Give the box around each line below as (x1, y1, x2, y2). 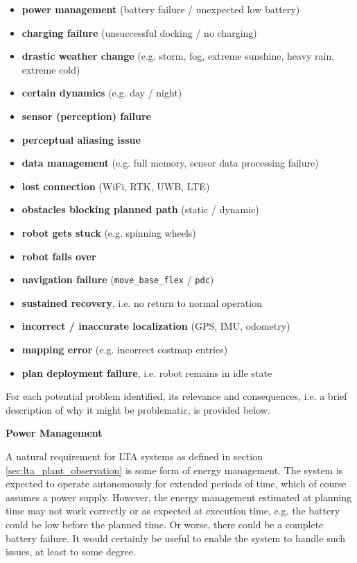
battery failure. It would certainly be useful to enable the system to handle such (6, 530, 346, 545)
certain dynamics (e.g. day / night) (21, 85, 182, 100)
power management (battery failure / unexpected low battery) (21, 2, 300, 16)
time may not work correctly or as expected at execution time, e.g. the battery (6, 503, 340, 518)
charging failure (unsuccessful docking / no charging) (21, 25, 257, 40)
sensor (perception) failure (21, 108, 151, 123)
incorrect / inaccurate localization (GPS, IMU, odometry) (21, 319, 290, 333)
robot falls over (21, 249, 96, 263)
